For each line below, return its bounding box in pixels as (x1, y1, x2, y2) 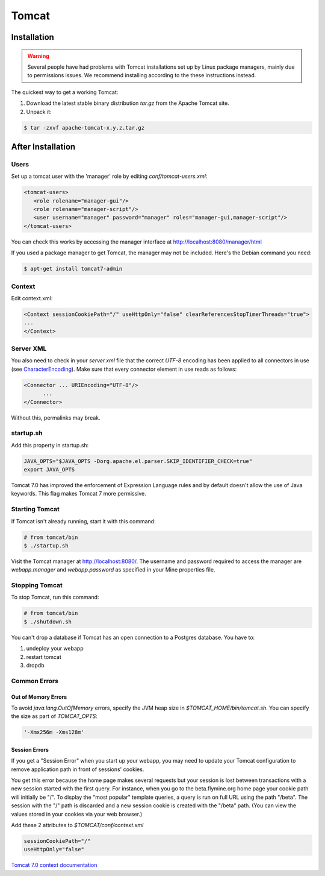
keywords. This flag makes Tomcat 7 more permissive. (11, 490, 147, 497)
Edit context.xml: (11, 294, 53, 301)
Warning (27, 52, 49, 60)
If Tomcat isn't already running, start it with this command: (11, 517, 156, 525)
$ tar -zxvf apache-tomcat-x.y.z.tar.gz (23, 124, 144, 131)
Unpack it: (26, 108, 52, 115)
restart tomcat (26, 653, 61, 660)
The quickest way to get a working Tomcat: (11, 88, 119, 96)
